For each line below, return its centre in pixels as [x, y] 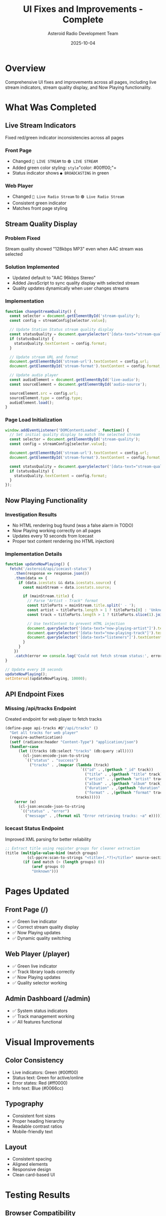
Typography [24, 1104]
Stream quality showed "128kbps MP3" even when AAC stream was [74, 248]
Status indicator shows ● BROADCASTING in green [61, 173]
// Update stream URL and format [44, 357]
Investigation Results [31, 514]
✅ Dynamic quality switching [41, 938]
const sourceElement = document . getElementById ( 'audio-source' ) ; [78, 384]
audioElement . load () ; [32, 403]
